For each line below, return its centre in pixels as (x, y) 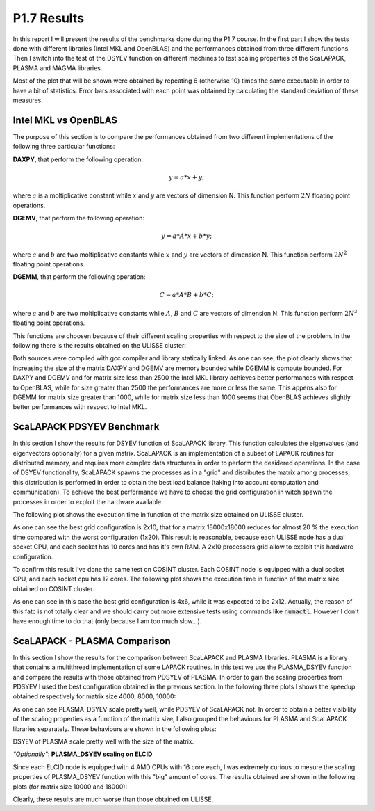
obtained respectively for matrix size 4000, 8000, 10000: (94, 696)
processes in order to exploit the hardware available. (88, 501)
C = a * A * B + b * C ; (187, 295)
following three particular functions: (64, 147)
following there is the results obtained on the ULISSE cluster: (100, 346)
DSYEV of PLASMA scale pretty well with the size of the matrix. (103, 741)
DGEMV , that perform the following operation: (79, 218)
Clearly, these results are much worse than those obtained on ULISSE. (113, 799)
